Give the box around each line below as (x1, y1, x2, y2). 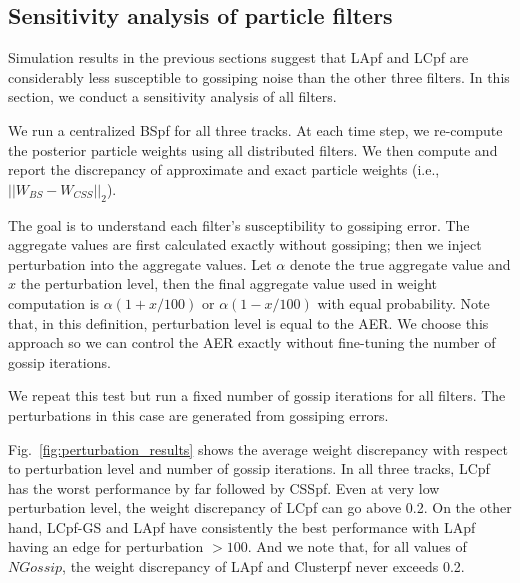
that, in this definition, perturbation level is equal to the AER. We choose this (8, 312, 489, 333)
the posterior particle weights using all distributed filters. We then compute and (8, 139, 498, 160)
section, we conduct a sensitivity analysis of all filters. (8, 86, 337, 107)
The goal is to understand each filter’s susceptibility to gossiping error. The (8, 214, 470, 235)
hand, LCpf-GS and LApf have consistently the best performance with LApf (8, 516, 476, 537)
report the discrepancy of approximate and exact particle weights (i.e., (8, 159, 440, 180)
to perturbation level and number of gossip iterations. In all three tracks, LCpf (8, 458, 490, 479)
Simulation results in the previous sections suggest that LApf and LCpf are (8, 47, 469, 68)
